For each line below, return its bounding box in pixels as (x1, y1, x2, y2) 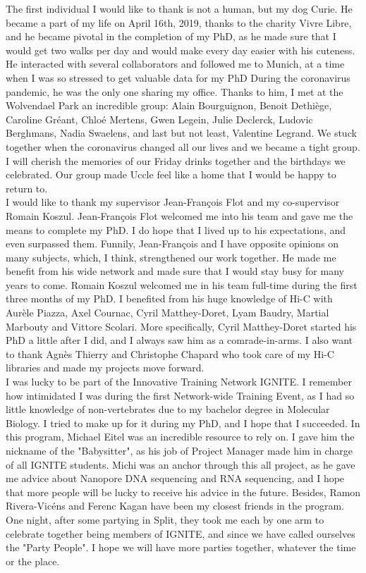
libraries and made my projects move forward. (6, 360, 205, 375)
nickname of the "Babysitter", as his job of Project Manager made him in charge (6, 443, 353, 457)
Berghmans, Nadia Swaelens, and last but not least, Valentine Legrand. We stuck (6, 125, 357, 140)
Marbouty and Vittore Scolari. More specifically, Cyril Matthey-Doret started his (6, 319, 357, 333)
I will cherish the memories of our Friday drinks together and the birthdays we (6, 153, 346, 168)
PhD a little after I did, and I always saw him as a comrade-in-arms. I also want (6, 333, 353, 347)
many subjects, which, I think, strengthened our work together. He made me (6, 249, 336, 264)
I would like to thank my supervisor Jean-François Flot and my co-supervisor (6, 195, 340, 209)
